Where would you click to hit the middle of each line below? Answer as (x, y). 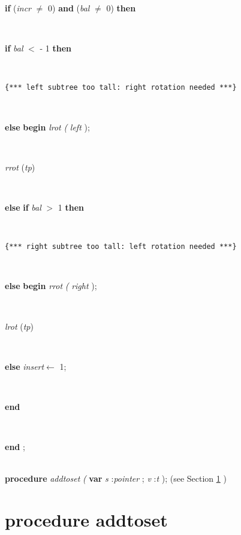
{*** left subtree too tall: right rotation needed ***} (121, 88)
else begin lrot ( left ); (47, 127)
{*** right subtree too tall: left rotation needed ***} (121, 247)
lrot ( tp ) (19, 326)
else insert (25, 366)
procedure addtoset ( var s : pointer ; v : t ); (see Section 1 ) (116, 478)
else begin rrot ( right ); (51, 286)
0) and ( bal (69, 8)
